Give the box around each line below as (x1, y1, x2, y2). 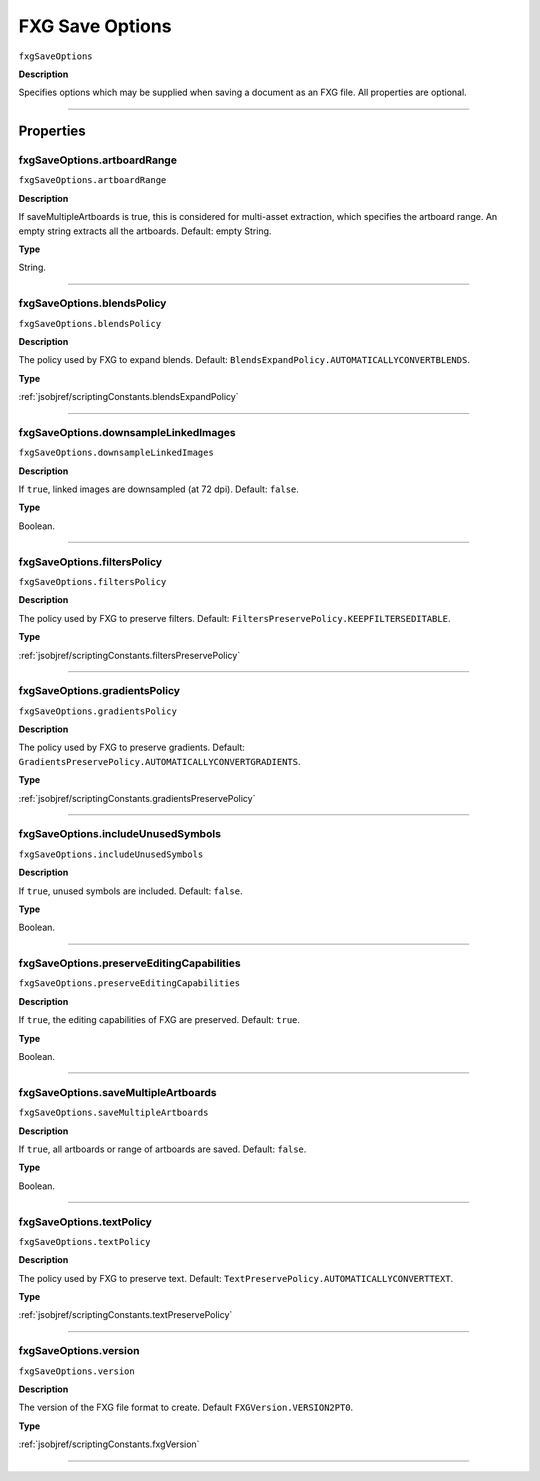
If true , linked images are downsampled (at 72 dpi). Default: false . (18, 483, 300, 495)
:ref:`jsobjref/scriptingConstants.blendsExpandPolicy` (18, 391, 239, 403)
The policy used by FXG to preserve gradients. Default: (18, 741, 245, 754)
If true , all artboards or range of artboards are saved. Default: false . (18, 1143, 307, 1155)
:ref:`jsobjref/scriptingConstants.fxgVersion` (18, 1438, 200, 1450)
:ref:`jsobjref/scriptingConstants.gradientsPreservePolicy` (18, 792, 256, 804)
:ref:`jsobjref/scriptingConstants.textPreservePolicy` (18, 1309, 233, 1321)
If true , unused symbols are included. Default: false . (18, 885, 243, 897)
